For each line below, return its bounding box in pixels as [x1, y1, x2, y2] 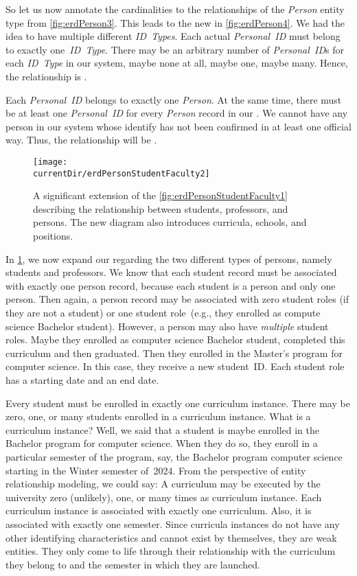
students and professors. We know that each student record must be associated [5, 265, 337, 279]
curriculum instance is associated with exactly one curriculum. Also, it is [5, 503, 312, 518]
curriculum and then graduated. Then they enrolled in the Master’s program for [5, 345, 343, 360]
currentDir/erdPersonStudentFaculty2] [33, 168, 210, 178]
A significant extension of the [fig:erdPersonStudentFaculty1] [33, 188, 288, 203]
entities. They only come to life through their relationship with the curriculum [5, 544, 336, 558]
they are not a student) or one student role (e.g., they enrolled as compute [5, 306, 321, 319]
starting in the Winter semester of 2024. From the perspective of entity [5, 463, 306, 477]
